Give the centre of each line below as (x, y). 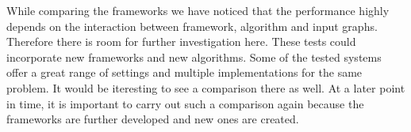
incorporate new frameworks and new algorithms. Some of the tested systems (194, 57)
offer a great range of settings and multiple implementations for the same (184, 72)
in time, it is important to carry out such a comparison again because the (185, 103)
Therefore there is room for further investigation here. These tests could (181, 41)
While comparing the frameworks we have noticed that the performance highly (198, 10)
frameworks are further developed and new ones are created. (153, 119)
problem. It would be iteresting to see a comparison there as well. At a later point (206, 87)
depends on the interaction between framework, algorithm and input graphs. (192, 26)
